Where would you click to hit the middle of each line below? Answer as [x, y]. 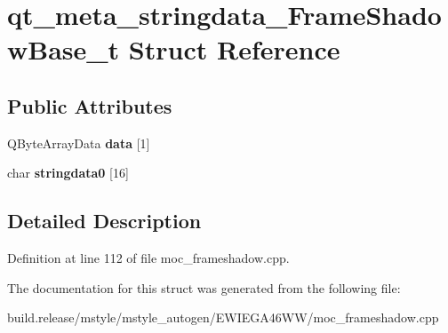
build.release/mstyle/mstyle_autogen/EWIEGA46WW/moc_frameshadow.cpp [223, 317]
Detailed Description [104, 221]
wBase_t [64, 49]
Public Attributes [90, 105]
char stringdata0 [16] [68, 173]
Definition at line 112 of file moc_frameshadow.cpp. [148, 258]
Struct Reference [234, 49]
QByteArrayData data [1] [79, 143]
